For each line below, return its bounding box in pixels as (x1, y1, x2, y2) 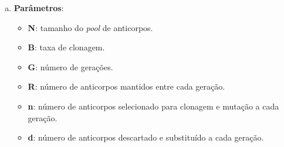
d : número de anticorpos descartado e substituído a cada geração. (28, 131, 264, 143)
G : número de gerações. (28, 60, 113, 73)
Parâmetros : (13, 2, 64, 13)
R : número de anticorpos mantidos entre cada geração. (28, 80, 225, 93)
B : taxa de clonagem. (28, 41, 105, 53)
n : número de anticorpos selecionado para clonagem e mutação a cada (28, 100, 279, 112)
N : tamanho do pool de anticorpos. (28, 21, 153, 33)
